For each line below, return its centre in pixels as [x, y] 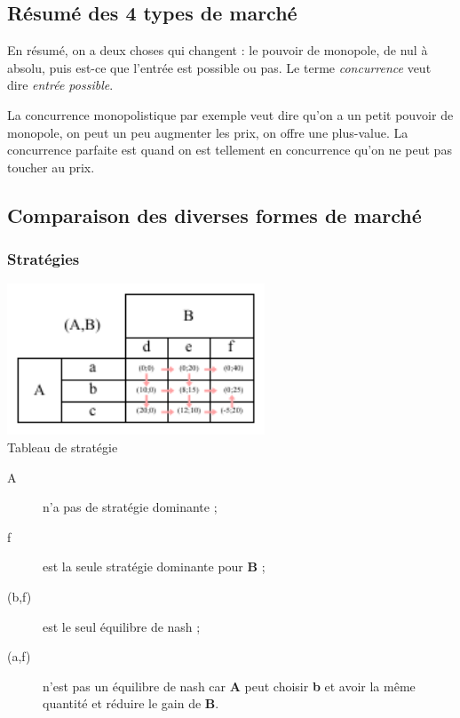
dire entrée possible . [60, 85]
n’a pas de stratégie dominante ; [130, 507]
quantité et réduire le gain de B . [131, 703]
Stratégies [44, 259]
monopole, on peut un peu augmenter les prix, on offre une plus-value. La [208, 132]
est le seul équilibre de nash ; [122, 626]
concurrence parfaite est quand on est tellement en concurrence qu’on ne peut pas [230, 150]
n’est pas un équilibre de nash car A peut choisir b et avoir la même [229, 686]
